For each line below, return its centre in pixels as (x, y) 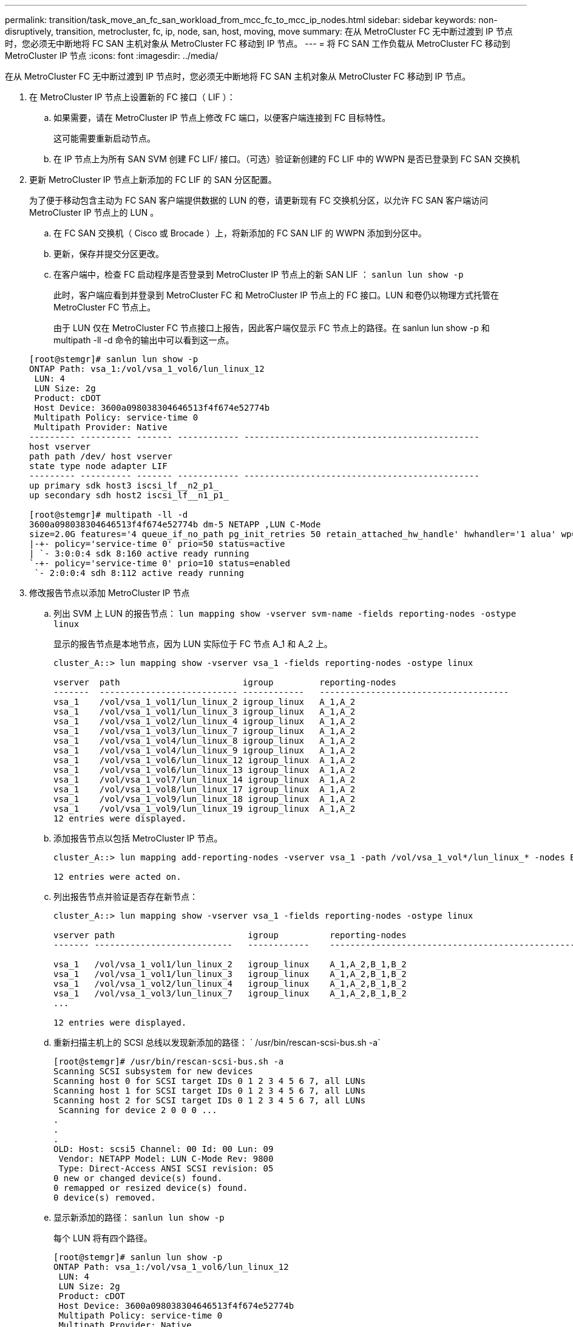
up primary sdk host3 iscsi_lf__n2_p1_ (124, 485)
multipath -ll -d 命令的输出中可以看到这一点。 (144, 340)
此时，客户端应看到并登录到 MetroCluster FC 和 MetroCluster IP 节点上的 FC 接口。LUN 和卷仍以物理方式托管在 (276, 295)
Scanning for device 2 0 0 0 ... (138, 1110)
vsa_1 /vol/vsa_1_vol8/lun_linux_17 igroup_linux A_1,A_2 (205, 789)
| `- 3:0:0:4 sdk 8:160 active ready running (139, 554)
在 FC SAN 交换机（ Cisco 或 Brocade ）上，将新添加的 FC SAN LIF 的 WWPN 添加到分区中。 (240, 233)
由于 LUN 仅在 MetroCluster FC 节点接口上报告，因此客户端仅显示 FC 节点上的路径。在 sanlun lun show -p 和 (272, 328)
